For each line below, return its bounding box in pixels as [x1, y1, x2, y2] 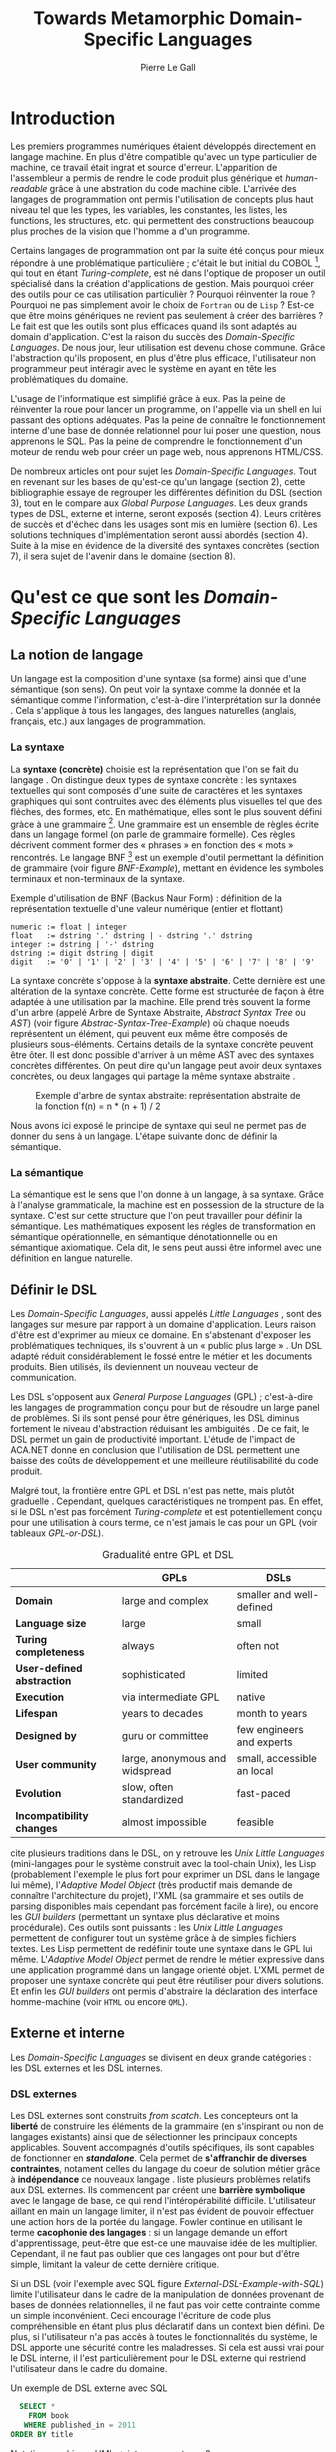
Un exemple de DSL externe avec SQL [10, 2382, 168, 2394]
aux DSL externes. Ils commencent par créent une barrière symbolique [10, 2184, 306, 2196]
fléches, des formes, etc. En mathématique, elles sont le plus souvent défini [10, 805, 323, 817]
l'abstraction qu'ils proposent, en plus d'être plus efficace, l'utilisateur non [10, 352, 317, 364]
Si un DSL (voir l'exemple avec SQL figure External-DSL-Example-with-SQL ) [10, 2278, 325, 2290]
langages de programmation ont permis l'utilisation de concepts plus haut [10, 193, 314, 205]
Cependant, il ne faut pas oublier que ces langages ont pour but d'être [10, 2248, 300, 2260]
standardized [121, 1793, 184, 1807]
